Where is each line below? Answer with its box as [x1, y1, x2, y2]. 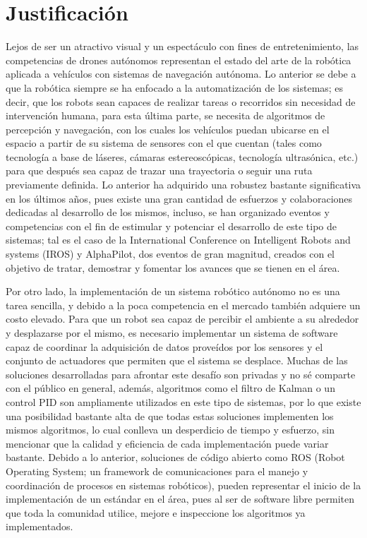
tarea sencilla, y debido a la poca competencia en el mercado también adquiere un [6, 297, 361, 312]
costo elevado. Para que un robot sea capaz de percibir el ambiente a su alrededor [6, 311, 359, 326]
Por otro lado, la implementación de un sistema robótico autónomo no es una [6, 284, 340, 299]
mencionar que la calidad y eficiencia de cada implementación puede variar [6, 436, 329, 450]
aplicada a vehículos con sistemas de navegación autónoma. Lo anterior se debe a [6, 66, 356, 81]
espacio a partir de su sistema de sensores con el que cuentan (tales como [6, 136, 322, 150]
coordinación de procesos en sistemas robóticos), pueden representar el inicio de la [6, 477, 361, 492]
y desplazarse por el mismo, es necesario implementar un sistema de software [6, 325, 338, 340]
